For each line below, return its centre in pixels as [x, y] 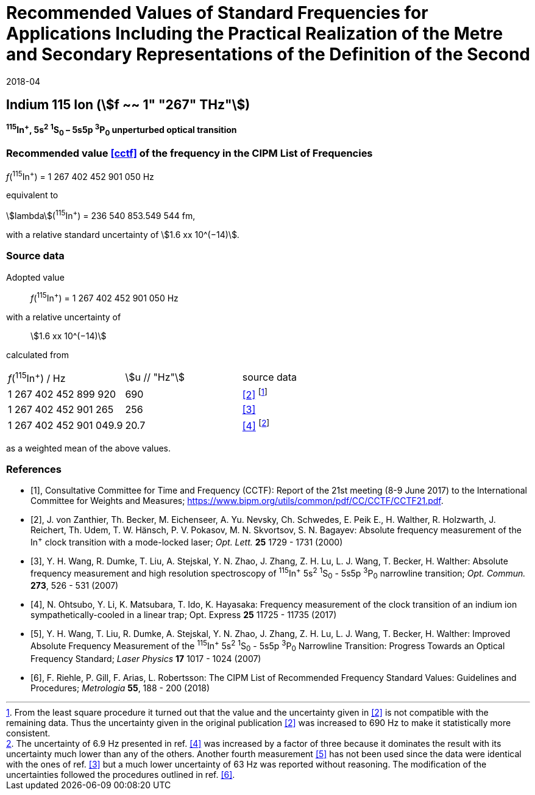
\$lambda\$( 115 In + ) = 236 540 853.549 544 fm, [101, 215]
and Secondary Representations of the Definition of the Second [268, 54]
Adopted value [35, 277]
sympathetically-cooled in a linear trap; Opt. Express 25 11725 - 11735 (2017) [184, 615]
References [34, 469]
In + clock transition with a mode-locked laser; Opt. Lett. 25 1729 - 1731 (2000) [187, 541]
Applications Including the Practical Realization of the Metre [255, 34]
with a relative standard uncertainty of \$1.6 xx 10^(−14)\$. [123, 235]
